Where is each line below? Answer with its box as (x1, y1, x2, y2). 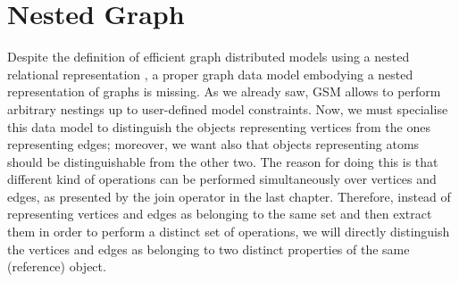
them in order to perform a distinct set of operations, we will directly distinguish (7, 222, 450, 241)
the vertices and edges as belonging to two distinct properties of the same (7, 239, 410, 258)
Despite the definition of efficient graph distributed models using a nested (7, 47, 410, 66)
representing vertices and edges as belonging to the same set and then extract (7, 204, 432, 223)
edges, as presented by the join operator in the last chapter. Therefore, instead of (7, 187, 451, 205)
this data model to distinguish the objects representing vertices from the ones (7, 117, 430, 136)
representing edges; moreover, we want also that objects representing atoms (7, 135, 420, 153)
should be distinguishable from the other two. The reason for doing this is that (7, 152, 438, 170)
